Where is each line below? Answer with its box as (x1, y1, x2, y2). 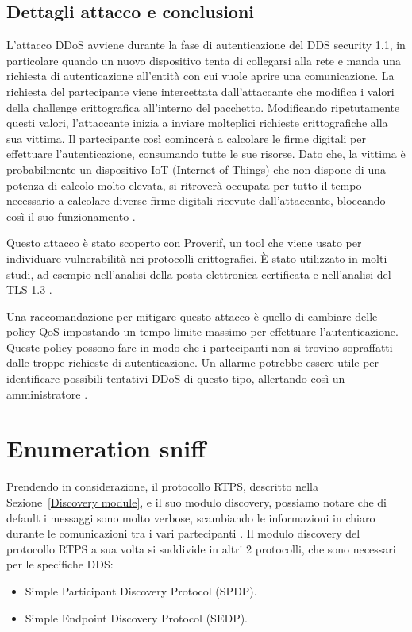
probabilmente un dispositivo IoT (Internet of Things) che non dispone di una (6, 160, 386, 177)
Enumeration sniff (6, 432, 206, 464)
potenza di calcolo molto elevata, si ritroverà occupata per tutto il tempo (6, 176, 362, 193)
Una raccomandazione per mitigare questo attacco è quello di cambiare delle (6, 307, 378, 324)
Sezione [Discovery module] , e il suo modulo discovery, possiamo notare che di (6, 493, 387, 510)
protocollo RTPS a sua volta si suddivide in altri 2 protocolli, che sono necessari (6, 540, 396, 557)
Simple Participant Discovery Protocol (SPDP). (25, 582, 257, 599)
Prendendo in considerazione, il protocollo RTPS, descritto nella (6, 478, 318, 495)
